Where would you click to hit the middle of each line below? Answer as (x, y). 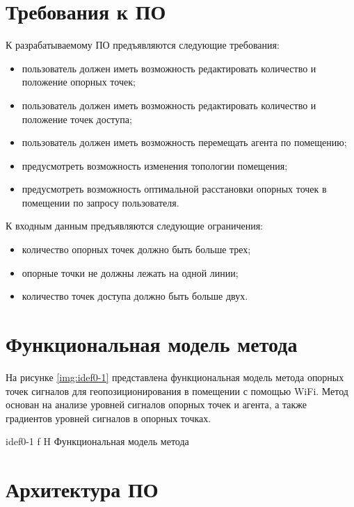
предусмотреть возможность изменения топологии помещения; (155, 165)
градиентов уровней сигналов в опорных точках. (108, 418)
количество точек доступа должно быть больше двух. (135, 296)
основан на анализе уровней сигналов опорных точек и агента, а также (156, 404)
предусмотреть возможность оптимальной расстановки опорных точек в (174, 189)
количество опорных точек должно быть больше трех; (136, 249)
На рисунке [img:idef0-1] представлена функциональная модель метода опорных (175, 377)
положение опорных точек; (79, 82)
